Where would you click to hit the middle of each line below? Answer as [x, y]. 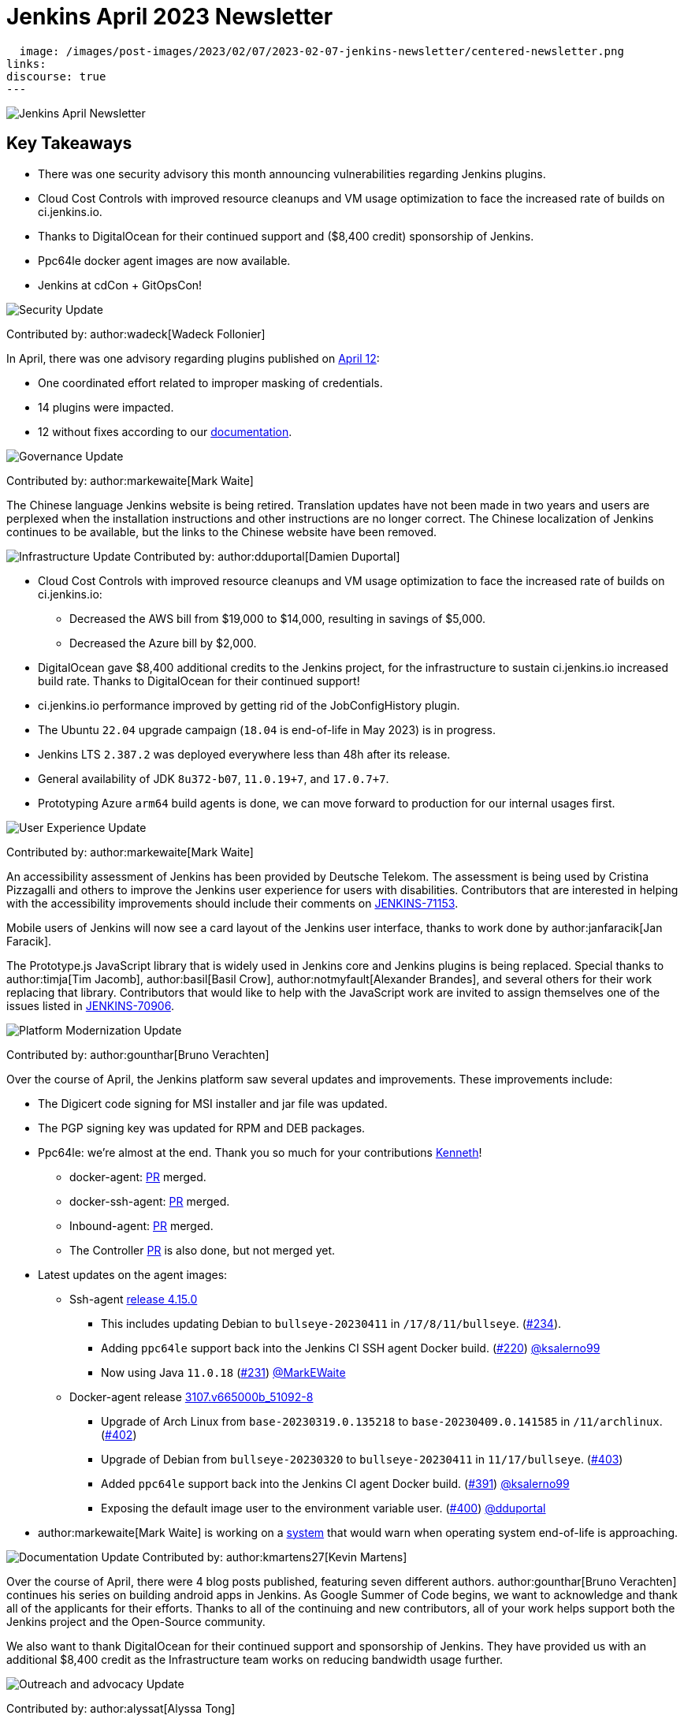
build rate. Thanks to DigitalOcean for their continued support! [199, 681]
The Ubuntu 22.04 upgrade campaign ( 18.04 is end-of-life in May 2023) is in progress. [267, 729]
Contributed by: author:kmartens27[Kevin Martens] [275, 1557]
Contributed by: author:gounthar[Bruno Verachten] [138, 1054]
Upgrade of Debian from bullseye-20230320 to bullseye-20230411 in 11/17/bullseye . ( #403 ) [362, 1459]
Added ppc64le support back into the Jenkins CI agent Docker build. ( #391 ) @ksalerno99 [335, 1483]
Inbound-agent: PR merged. [141, 1225]
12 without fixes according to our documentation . [165, 431]
